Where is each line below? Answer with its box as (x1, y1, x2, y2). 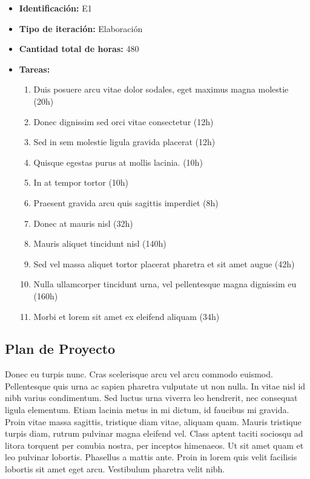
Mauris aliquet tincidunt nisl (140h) (33, 237, 167, 250)
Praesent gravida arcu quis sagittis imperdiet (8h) (33, 196, 219, 209)
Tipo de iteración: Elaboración (19, 22, 143, 34)
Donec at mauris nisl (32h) (33, 217, 133, 229)
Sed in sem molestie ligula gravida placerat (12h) (33, 135, 216, 148)
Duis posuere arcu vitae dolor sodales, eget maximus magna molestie (33, 83, 289, 96)
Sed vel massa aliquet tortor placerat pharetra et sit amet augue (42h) (33, 257, 295, 270)
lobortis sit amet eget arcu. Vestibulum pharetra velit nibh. (5, 463, 225, 475)
